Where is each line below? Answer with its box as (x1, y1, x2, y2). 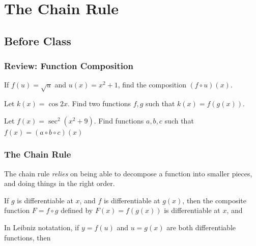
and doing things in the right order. (4, 178, 115, 189)
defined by (61, 205, 93, 216)
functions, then (4, 232, 51, 242)
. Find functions (94, 115, 144, 126)
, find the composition (118, 79, 186, 90)
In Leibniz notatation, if (4, 222, 79, 232)
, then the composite (182, 195, 247, 205)
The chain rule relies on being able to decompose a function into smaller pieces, (4, 168, 252, 178)
